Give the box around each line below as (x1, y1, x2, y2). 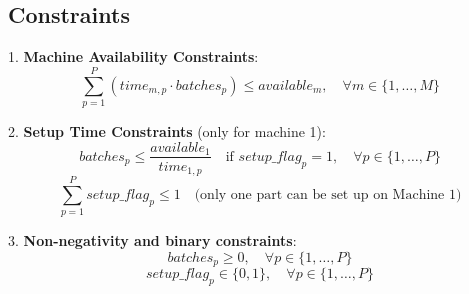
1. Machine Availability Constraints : (8, 46, 259, 67)
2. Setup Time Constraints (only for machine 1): (8, 120, 326, 141)
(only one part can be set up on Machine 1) (194, 187, 462, 202)
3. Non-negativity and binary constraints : (8, 230, 297, 251)
